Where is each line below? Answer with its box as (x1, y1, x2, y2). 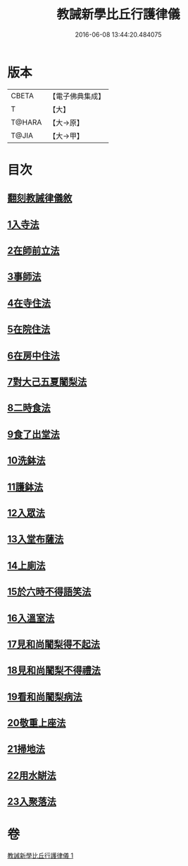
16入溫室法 (7, 612, 55, 624)
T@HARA (11, 117, 42, 127)
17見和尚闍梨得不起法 (7, 638, 101, 650)
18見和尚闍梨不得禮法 (7, 665, 101, 677)
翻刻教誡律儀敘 (7, 192, 73, 204)
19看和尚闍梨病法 (7, 691, 82, 703)
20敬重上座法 (7, 717, 66, 729)
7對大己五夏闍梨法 (7, 376, 87, 387)
